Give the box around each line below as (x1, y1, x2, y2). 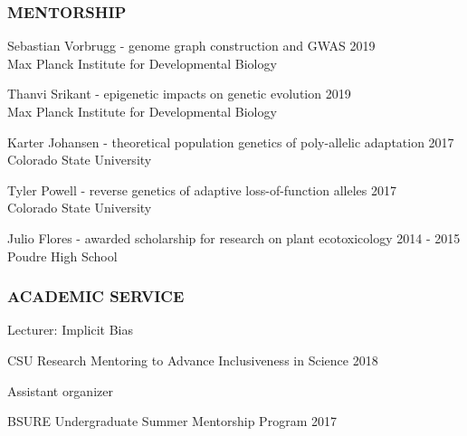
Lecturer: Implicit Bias (7, 320, 133, 339)
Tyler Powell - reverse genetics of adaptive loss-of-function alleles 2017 (7, 180, 396, 199)
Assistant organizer (7, 381, 113, 400)
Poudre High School (7, 246, 118, 265)
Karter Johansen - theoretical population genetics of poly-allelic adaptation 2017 (7, 132, 454, 151)
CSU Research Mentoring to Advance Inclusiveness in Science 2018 (7, 350, 378, 369)
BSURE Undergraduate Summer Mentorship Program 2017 (7, 412, 337, 431)
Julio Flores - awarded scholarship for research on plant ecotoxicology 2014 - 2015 (7, 228, 461, 247)
